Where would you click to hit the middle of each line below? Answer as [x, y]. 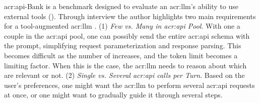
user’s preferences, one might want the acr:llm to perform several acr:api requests [129, 85]
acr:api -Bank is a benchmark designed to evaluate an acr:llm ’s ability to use [121, 6]
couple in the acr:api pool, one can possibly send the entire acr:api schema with [127, 35]
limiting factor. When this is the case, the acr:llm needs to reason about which [125, 65]
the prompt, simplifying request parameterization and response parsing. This [123, 45]
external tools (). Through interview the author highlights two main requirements [130, 16]
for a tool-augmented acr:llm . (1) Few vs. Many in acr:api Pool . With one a [122, 26]
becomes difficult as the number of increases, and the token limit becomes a [121, 55]
